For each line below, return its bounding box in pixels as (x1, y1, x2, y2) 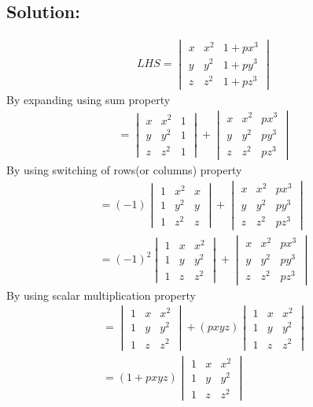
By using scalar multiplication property (6, 286, 196, 303)
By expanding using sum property (6, 91, 171, 107)
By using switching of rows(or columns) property (6, 161, 242, 177)
